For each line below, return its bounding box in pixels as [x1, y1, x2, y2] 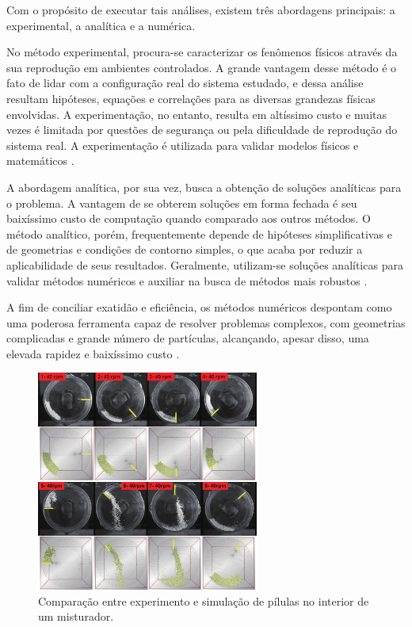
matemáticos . [6, 152, 74, 169]
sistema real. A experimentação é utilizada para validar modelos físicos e [6, 136, 359, 153]
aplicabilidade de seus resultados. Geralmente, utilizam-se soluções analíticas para [6, 256, 403, 273]
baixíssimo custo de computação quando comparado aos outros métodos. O [6, 210, 371, 227]
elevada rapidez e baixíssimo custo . [6, 345, 180, 361]
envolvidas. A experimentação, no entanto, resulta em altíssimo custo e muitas [6, 105, 387, 122]
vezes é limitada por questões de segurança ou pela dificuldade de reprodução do [6, 121, 398, 138]
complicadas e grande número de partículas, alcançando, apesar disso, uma [6, 330, 369, 346]
